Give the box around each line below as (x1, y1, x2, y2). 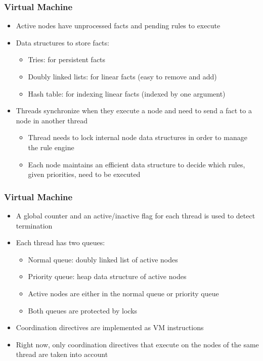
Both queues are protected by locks (28, 305, 138, 315)
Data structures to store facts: (16, 37, 109, 48)
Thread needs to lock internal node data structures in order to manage (28, 132, 247, 143)
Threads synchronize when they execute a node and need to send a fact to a (16, 105, 252, 116)
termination (16, 220, 53, 231)
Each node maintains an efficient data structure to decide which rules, (28, 159, 245, 169)
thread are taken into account (16, 349, 108, 359)
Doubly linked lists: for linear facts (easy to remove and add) (28, 71, 217, 81)
